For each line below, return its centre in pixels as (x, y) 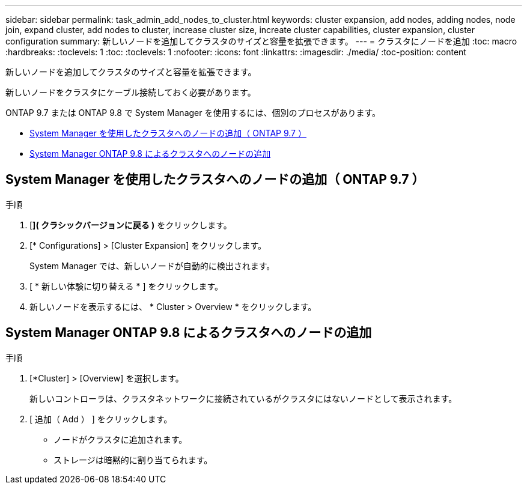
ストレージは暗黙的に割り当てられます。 (133, 460)
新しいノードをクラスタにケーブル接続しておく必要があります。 (131, 92)
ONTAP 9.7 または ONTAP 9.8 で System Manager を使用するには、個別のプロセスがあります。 (193, 113)
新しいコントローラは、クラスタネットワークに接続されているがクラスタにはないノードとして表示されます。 (243, 398)
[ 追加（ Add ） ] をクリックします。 (101, 419)
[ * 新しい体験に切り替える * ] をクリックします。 (126, 286)
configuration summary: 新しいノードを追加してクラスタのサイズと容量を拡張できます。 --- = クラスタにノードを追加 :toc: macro (261, 41)
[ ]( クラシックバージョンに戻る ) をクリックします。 (131, 225)
